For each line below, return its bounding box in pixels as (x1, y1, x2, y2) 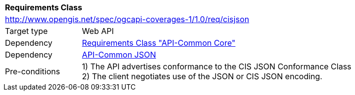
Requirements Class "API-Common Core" (82, 38, 236, 48)
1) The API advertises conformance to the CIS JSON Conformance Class (82, 62, 352, 71)
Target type (5, 26, 48, 36)
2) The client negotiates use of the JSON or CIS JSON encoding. (82, 71, 322, 81)
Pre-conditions (5, 66, 60, 76)
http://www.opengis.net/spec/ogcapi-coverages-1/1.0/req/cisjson (5, 14, 250, 24)
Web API (82, 26, 114, 36)
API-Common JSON (82, 50, 156, 60)
